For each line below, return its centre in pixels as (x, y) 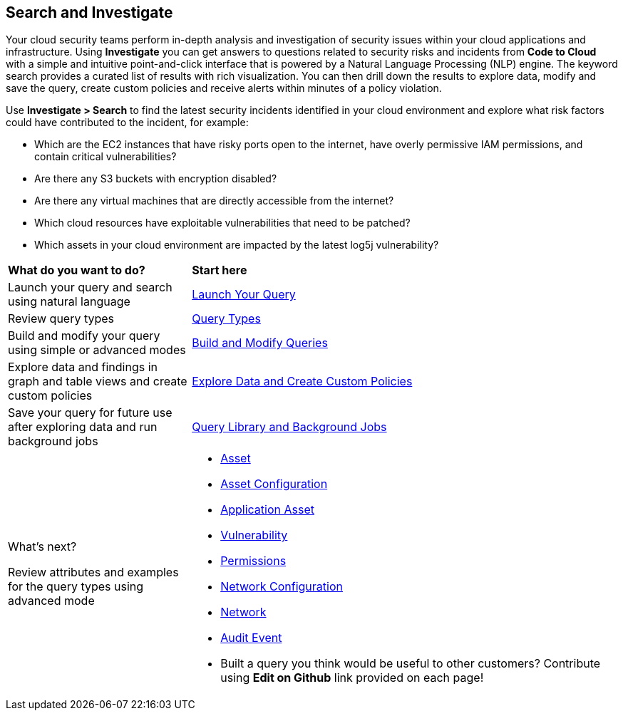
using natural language (69, 302)
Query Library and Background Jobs (289, 427)
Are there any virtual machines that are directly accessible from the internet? (214, 201)
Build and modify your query (84, 336)
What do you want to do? (77, 270)
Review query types (61, 319)
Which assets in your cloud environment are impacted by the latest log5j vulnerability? (237, 245)
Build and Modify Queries (260, 343)
